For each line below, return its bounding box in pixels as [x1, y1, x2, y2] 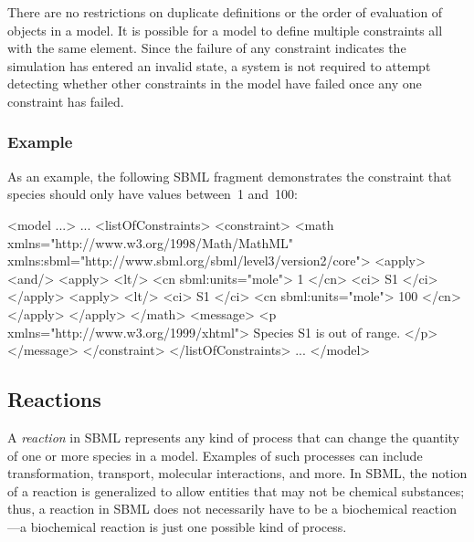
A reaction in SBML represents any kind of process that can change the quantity [7, 427, 459, 446]
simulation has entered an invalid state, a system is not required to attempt [7, 56, 431, 75]
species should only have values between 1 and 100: [7, 184, 299, 203]
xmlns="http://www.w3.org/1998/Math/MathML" [7, 233, 293, 252]
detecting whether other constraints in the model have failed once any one [7, 74, 422, 93]
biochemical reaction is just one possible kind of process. [30, 516, 347, 536]
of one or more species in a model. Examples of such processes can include [7, 445, 423, 464]
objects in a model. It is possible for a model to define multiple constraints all [7, 20, 443, 39]
